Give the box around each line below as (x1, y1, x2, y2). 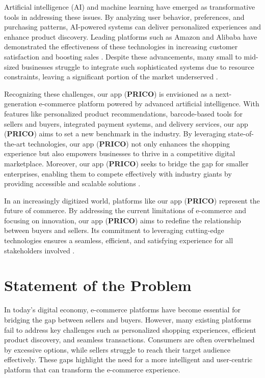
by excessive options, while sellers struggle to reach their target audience (4, 344, 230, 355)
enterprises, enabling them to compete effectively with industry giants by (4, 168, 232, 179)
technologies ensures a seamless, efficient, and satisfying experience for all (4, 235, 233, 246)
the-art (4, 138, 26, 149)
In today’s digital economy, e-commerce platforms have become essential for (4, 304, 241, 315)
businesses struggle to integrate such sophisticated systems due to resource (21, 61, 254, 72)
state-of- (228, 128, 254, 139)
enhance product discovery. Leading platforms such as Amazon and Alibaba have (4, 31, 257, 42)
